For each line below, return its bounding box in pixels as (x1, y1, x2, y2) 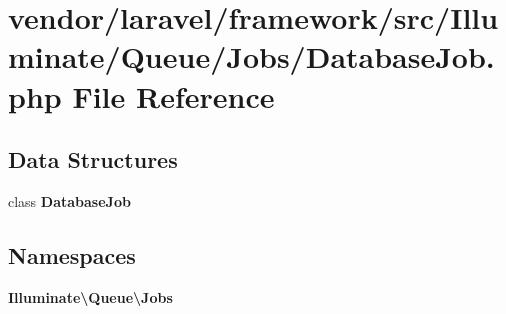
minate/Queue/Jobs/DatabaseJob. (8, 36, 495, 77)
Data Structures (8, 144, 178, 175)
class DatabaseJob (8, 190, 131, 211)
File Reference (72, 75, 275, 116)
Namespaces (8, 239, 136, 270)
